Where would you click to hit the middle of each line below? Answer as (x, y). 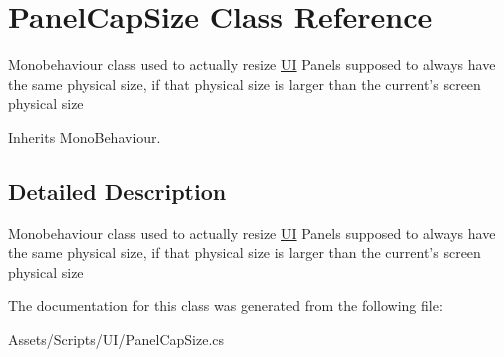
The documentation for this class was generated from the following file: (225, 305)
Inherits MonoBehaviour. (84, 136)
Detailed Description (117, 190)
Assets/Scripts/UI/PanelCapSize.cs (116, 339)
